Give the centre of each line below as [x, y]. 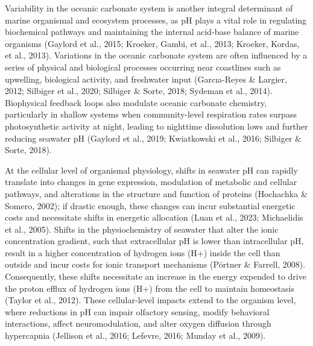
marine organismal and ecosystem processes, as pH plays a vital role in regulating [156, 20]
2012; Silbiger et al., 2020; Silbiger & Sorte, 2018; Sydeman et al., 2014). [139, 91]
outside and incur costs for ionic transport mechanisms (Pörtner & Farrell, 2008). [155, 264]
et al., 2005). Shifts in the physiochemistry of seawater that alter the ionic [142, 229]
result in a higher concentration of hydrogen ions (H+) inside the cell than [143, 252]
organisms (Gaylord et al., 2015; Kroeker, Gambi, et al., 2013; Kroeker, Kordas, [152, 43]
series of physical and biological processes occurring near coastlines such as [143, 67]
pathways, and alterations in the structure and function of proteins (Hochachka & [156, 193]
